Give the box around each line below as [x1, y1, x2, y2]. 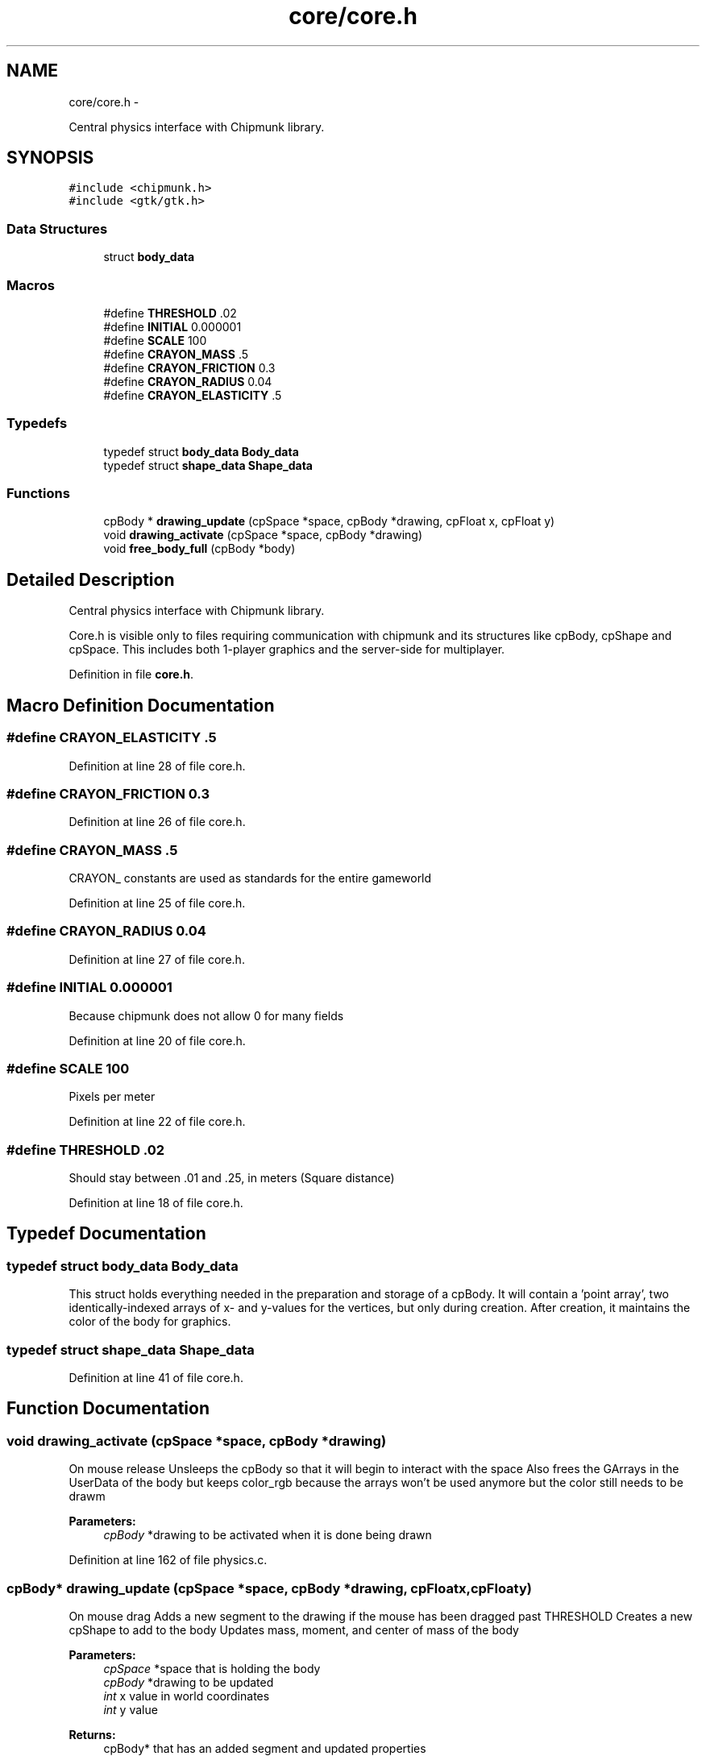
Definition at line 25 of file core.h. [69, 896, 246, 910]
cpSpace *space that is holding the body [103, 1661, 321, 1675]
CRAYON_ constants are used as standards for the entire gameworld [69, 871, 432, 885]
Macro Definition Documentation [6, 695, 275, 716]
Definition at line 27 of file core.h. [69, 952, 245, 966]
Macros [6, 276, 55, 293]
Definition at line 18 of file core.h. [69, 1196, 243, 1210]
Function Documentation [6, 1398, 210, 1419]
